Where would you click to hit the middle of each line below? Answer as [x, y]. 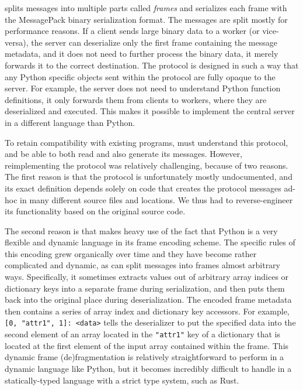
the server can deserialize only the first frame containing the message [154, 42]
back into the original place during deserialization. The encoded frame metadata [148, 300]
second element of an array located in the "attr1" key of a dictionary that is [142, 334]
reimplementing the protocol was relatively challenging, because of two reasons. [147, 165]
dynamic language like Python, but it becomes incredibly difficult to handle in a [148, 368]
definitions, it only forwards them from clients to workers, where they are [136, 99]
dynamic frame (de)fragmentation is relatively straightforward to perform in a [144, 357]
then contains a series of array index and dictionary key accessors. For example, [147, 311]
